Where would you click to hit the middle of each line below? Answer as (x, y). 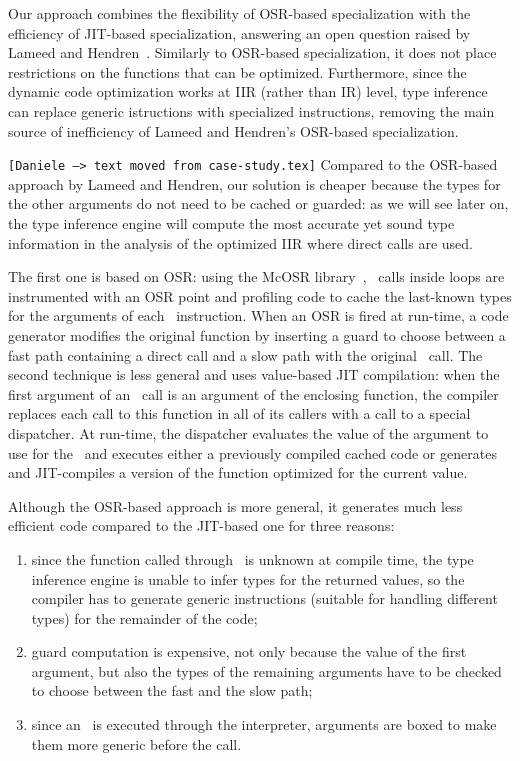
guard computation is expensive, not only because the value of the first (249, 651)
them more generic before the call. (136, 743)
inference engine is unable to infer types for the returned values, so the (248, 578)
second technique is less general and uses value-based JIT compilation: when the (254, 374)
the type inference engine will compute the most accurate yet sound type (231, 223)
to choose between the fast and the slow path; (172, 690)
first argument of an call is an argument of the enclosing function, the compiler (253, 393)
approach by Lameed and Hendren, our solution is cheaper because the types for (254, 183)
